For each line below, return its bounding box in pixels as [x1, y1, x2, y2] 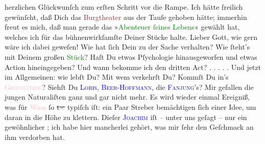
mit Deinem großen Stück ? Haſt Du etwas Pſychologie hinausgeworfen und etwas [5, 51, 257, 62]
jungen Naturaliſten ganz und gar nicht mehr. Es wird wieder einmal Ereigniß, [5, 91, 250, 102]
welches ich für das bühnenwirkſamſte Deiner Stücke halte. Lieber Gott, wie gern [5, 31, 258, 42]
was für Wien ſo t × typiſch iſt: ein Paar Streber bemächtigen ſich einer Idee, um [5, 101, 256, 112]
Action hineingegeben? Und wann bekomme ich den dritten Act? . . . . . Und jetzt [5, 61, 261, 72]
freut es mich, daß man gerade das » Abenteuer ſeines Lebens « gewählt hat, [5, 21, 240, 32]
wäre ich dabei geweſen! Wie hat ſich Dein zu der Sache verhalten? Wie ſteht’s [5, 41, 250, 52]
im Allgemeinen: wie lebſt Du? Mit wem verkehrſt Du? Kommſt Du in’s [5, 71, 229, 82]
